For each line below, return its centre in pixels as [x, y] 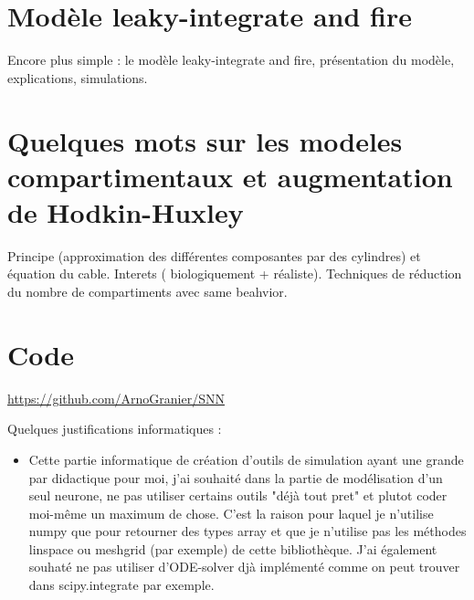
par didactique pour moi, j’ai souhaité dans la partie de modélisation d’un [236, 477]
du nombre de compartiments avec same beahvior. [147, 291]
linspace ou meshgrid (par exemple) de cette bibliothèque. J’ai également [233, 548]
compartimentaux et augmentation [230, 176]
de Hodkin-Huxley [126, 211]
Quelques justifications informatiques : [115, 429]
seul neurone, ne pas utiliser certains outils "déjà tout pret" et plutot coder [238, 495]
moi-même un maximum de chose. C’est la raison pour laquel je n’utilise [231, 513]
